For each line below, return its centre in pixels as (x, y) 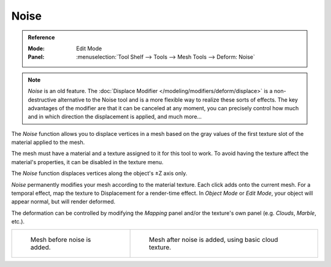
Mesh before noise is (61, 239)
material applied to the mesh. (48, 142)
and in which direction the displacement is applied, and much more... (115, 117)
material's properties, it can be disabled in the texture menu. (87, 162)
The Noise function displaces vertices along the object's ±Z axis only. (99, 173)
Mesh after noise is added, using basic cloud (213, 239)
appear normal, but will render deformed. (63, 201)
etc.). (18, 222)
